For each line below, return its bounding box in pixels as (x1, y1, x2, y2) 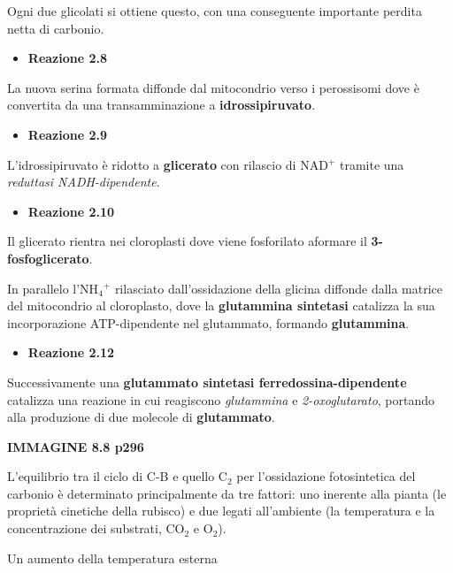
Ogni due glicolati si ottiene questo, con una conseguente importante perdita (7, 2, 422, 19)
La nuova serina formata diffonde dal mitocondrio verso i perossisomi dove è (7, 78, 419, 96)
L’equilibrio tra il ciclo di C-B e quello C (7, 467, 227, 485)
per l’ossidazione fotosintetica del (236, 467, 416, 485)
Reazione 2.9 (27, 125, 108, 143)
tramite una (339, 155, 404, 173)
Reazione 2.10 (27, 202, 115, 220)
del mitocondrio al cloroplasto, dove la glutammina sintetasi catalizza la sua (7, 296, 435, 315)
